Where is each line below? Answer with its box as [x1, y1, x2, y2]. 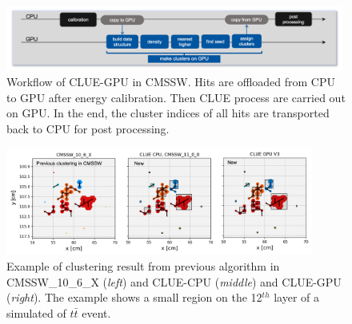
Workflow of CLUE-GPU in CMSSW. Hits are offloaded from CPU [6, 73, 335, 89]
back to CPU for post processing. [6, 120, 170, 136]
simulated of [6, 304, 66, 321]
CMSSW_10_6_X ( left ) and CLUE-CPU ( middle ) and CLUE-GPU [6, 273, 342, 290]
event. [82, 304, 111, 321]
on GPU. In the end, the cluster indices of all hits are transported [6, 105, 330, 121]
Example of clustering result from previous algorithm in [6, 258, 280, 275]
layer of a [274, 289, 320, 306]
